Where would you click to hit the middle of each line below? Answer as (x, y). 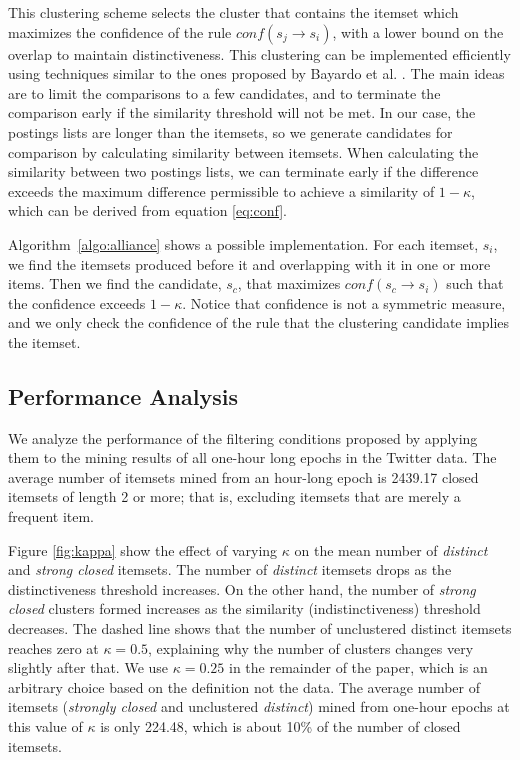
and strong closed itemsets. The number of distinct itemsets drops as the (230, 569)
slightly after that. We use (88, 667)
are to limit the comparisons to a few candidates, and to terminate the (224, 92)
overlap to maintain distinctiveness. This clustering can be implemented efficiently (259, 53)
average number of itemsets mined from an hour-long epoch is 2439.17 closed (243, 476)
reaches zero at (53, 647)
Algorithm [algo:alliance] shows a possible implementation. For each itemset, (243, 243)
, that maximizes (289, 283)
